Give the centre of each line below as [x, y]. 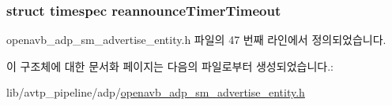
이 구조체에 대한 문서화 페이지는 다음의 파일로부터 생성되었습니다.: [170, 66]
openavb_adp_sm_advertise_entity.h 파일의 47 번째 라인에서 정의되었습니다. [196, 40]
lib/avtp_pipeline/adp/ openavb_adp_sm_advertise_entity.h [156, 92]
